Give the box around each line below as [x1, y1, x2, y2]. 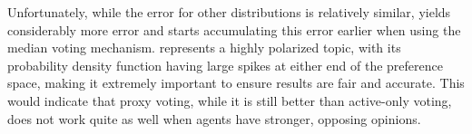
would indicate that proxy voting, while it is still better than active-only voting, [7, 91, 452, 110]
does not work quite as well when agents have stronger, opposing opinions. [7, 109, 421, 128]
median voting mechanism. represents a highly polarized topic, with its [7, 38, 401, 57]
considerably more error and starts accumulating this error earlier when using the [7, 20, 461, 39]
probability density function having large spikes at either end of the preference [7, 55, 443, 74]
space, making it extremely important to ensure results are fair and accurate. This [7, 73, 465, 92]
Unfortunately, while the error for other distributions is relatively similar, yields [7, 3, 451, 21]
